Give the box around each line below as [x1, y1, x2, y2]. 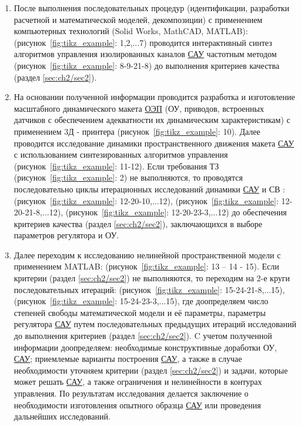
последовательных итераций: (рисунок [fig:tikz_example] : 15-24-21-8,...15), [14, 283, 285, 295]
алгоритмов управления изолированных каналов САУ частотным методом [14, 48, 277, 60]
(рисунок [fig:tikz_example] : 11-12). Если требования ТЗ [14, 159, 219, 172]
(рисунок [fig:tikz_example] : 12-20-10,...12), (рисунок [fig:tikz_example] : [14, 194, 279, 207]
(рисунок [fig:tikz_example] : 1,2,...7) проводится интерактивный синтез [14, 36, 272, 48]
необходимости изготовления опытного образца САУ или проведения [14, 398, 261, 411]
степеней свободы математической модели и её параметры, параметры [14, 306, 266, 318]
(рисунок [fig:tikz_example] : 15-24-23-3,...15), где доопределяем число [14, 295, 269, 307]
